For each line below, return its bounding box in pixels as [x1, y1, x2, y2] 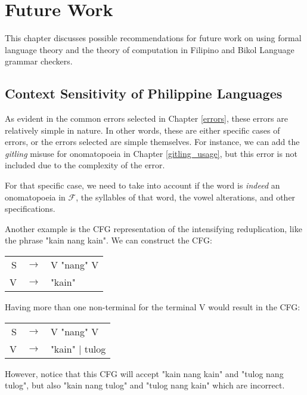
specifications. [5, 202, 55, 215]
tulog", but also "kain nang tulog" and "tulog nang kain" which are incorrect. [5, 379, 285, 391]
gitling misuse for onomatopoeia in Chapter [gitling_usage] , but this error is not [5, 147, 297, 159]
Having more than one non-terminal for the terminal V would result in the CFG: [5, 301, 300, 313]
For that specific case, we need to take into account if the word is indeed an [5, 179, 280, 192]
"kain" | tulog [50, 341, 106, 356]
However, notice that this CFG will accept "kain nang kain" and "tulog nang [5, 367, 284, 379]
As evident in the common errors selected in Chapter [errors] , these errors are [5, 112, 288, 125]
